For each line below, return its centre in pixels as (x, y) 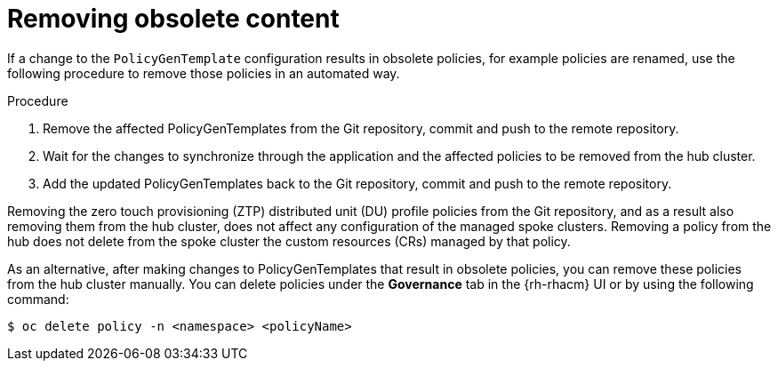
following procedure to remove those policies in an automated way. (204, 73)
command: (38, 299)
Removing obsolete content (173, 19)
